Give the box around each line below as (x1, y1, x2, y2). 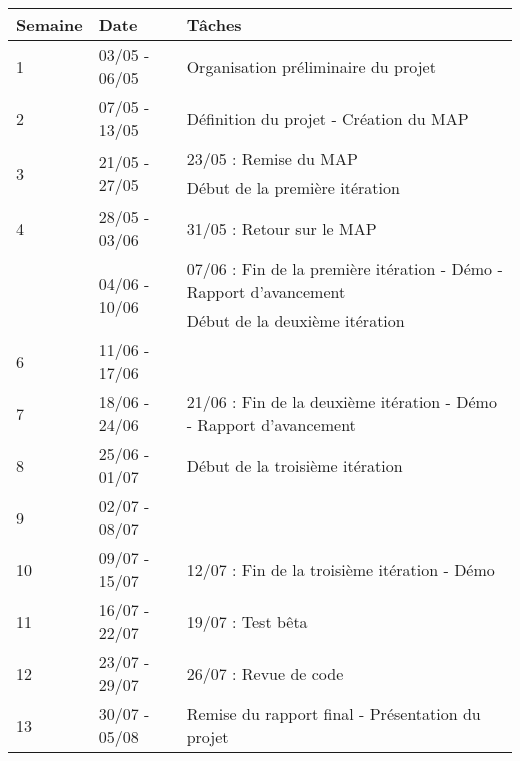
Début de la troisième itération (186, 453, 403, 477)
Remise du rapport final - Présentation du (186, 702, 481, 725)
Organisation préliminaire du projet (186, 54, 436, 78)
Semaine (16, 13, 83, 36)
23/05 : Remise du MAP (186, 147, 358, 170)
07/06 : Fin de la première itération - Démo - (186, 257, 503, 280)
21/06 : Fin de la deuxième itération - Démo (186, 390, 497, 413)
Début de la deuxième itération (186, 309, 405, 332)
